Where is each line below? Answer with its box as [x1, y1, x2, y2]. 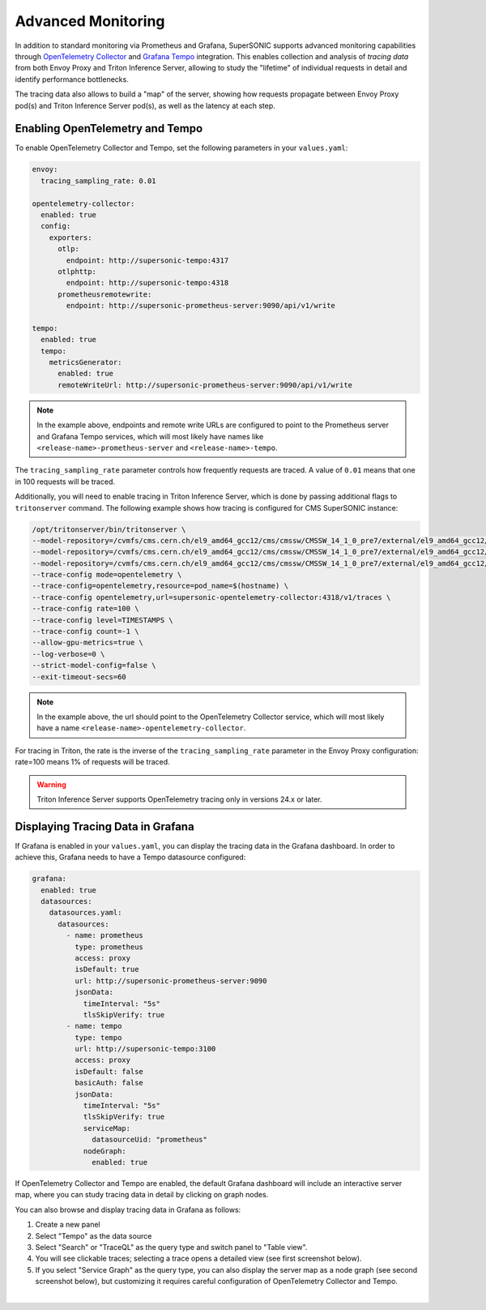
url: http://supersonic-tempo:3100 [74, 1044, 216, 1054]
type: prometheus [74, 942, 143, 952]
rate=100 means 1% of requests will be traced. [15, 757, 170, 767]
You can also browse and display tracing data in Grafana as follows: [15, 1205, 241, 1214]
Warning [36, 779, 66, 790]
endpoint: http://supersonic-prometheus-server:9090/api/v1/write [66, 301, 336, 310]
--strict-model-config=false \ [32, 661, 157, 670]
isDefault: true [74, 965, 139, 974]
